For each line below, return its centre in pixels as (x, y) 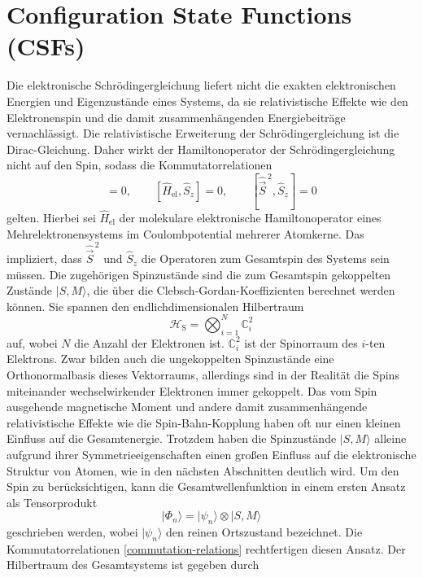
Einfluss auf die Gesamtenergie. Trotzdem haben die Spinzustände (172, 438)
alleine (390, 438)
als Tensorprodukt (52, 502)
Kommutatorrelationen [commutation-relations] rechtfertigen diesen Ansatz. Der (206, 548)
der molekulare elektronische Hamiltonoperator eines (250, 217)
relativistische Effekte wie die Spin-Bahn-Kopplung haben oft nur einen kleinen (204, 422)
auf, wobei (32, 342)
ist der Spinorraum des (301, 342)
